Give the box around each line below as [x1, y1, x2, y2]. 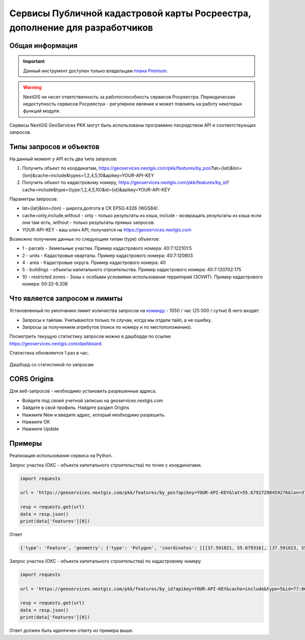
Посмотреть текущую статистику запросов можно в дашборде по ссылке [9, 333, 171, 339]
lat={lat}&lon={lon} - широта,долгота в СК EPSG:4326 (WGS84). [22, 205, 160, 211]
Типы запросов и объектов [9, 142, 100, 151]
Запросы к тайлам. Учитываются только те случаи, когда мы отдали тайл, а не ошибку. [22, 317, 212, 323]
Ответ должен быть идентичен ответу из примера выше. [9, 627, 134, 633]
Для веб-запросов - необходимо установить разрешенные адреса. [9, 388, 157, 394]
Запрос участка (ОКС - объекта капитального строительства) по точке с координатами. [9, 462, 202, 468]
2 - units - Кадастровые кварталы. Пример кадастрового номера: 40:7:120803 [22, 252, 193, 258]
